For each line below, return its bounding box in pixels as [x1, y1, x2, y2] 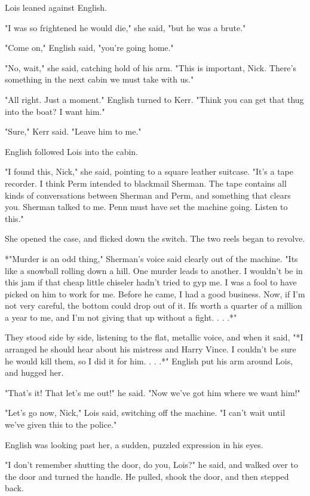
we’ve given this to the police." [5, 418, 117, 431]
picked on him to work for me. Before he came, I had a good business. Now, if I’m [5, 287, 305, 300]
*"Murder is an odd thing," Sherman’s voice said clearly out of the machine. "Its [5, 252, 298, 264]
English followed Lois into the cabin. [5, 145, 139, 157]
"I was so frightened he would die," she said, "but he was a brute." [5, 21, 246, 34]
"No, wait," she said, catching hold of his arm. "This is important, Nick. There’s [5, 61, 296, 74]
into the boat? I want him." [5, 105, 105, 117]
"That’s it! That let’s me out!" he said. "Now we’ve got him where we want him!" [5, 386, 300, 398]
